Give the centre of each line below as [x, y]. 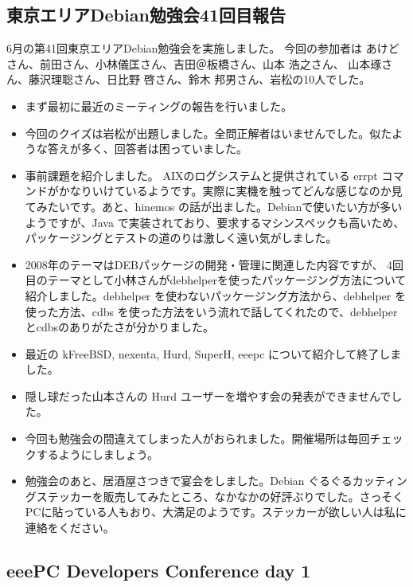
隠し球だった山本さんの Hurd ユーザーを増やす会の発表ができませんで [208, 395]
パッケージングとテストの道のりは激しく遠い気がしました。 [181, 238]
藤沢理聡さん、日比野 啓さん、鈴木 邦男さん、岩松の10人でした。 [199, 79]
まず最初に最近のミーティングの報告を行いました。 [158, 106]
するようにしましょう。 [97, 454]
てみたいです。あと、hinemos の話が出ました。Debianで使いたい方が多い [214, 206]
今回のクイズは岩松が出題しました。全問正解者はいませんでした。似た [208, 133]
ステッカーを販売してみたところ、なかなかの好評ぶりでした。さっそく [220, 496]
